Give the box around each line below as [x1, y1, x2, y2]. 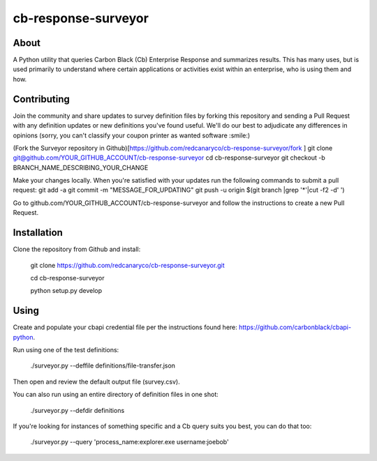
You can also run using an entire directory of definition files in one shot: [13, 391, 219, 399]
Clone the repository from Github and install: [13, 245, 141, 254]
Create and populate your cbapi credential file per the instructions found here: [13, 323, 237, 331]
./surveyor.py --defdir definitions [30, 406, 125, 414]
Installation [13, 227, 63, 239]
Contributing [13, 93, 70, 105]
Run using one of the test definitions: [13, 346, 119, 354]
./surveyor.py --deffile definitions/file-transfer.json [30, 361, 176, 370]
